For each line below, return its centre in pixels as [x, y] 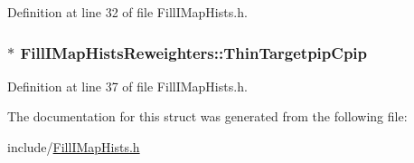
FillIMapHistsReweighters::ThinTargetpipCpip [194, 52]
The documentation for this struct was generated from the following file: [207, 116]
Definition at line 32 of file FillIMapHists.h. [127, 12]
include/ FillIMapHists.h [74, 147]
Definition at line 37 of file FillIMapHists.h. [127, 86]
